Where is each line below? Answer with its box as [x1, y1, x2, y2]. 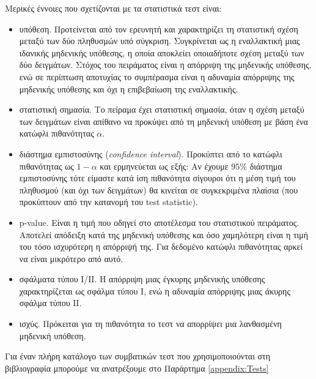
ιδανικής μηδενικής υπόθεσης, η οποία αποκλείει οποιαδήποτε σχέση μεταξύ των [19, 46, 304, 59]
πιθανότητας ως [19, 159, 74, 172]
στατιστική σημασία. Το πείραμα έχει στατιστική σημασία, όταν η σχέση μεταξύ [19, 103, 304, 116]
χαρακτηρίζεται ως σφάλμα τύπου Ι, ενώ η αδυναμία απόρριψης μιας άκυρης [19, 284, 290, 297]
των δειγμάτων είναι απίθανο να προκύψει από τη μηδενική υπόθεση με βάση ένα [19, 114, 308, 127]
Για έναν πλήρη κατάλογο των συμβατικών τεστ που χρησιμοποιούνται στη [5, 350, 271, 362]
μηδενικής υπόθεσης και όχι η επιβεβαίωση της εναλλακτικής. [19, 82, 238, 95]
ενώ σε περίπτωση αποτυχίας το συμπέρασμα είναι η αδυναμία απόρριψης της [19, 70, 295, 83]
